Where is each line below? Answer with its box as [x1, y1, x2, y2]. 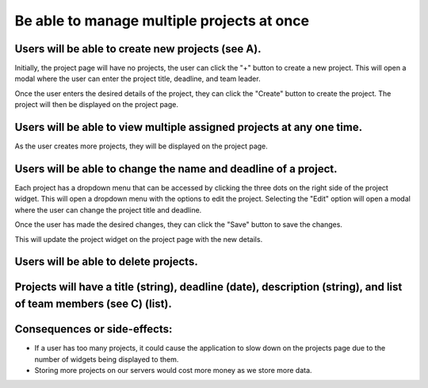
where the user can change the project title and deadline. [14, 205, 202, 214]
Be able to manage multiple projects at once [14, 12, 309, 29]
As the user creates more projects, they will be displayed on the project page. [14, 141, 269, 151]
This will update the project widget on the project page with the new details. [14, 234, 263, 244]
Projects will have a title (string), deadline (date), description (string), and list [14, 280, 403, 294]
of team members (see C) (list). [14, 298, 172, 311]
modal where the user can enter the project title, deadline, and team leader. [14, 74, 261, 83]
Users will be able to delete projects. [14, 255, 198, 269]
